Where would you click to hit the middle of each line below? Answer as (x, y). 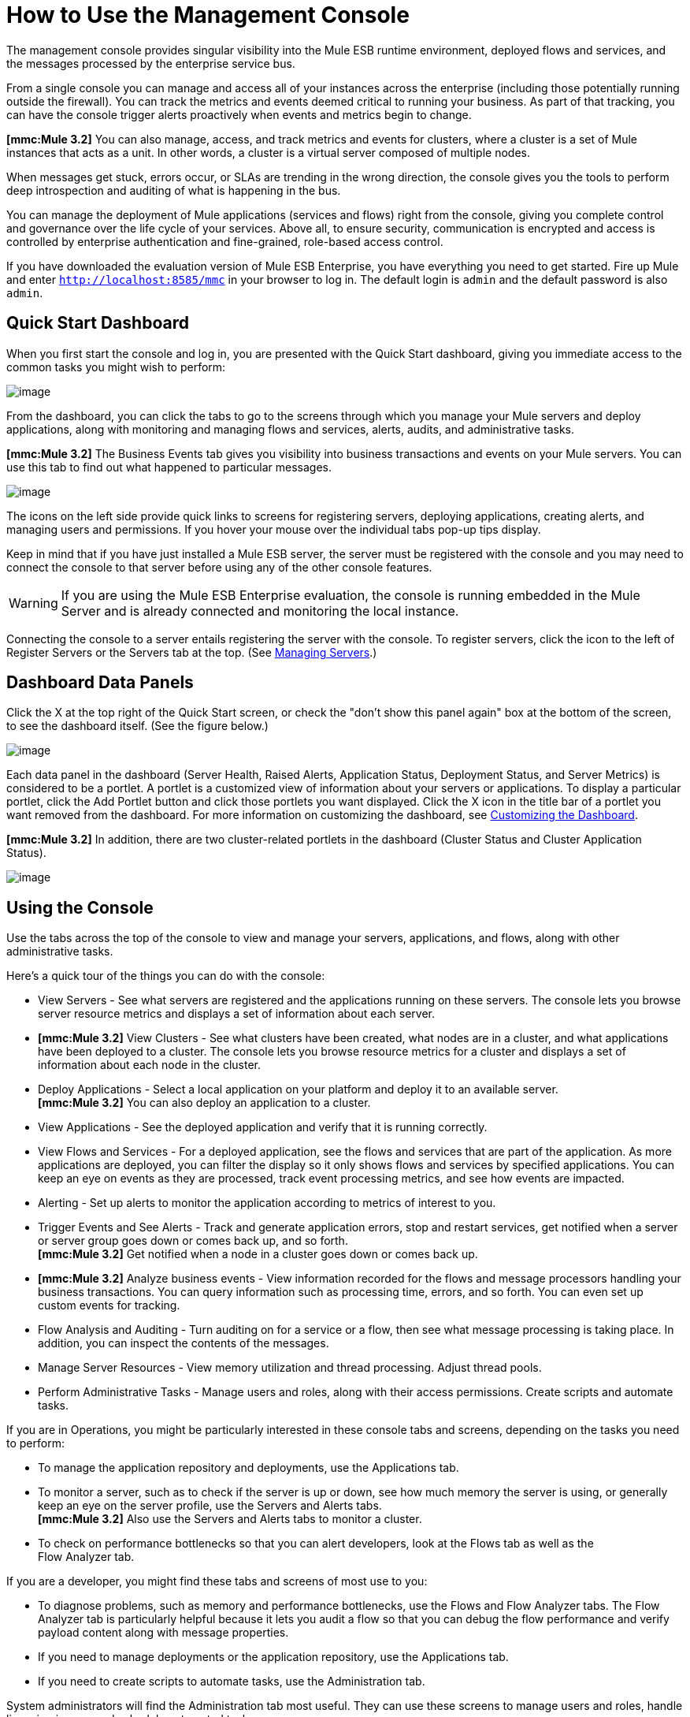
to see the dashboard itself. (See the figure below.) (137, 726)
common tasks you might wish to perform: (116, 367)
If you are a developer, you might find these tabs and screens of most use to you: (217, 1581)
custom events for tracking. (109, 1305)
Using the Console (80, 907)
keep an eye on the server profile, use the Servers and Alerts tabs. (210, 1506)
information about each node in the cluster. (150, 1065)
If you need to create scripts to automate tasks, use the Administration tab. (232, 1682)
